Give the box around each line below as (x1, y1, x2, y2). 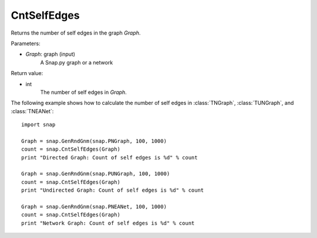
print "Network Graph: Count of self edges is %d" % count (21, 220, 195, 226)
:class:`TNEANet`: (11, 107, 54, 114)
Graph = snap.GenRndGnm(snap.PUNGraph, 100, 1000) (21, 171, 170, 177)
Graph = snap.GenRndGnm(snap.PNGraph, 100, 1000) (21, 138, 167, 144)
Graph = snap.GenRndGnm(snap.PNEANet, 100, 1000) (21, 203, 167, 210)
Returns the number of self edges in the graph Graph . (11, 29, 141, 36)
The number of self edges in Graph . (40, 89, 127, 96)
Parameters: (11, 40, 41, 47)
